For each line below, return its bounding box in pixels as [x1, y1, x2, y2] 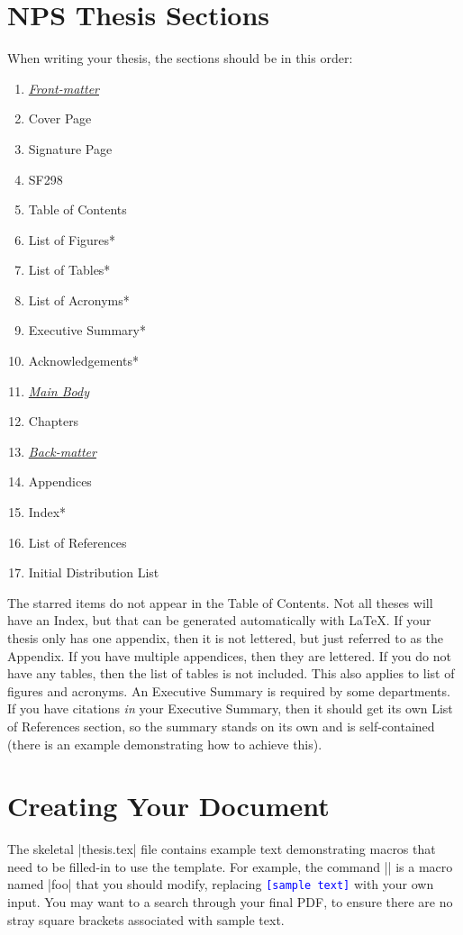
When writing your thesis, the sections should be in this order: [7, 49, 353, 68]
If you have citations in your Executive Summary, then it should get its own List [7, 699, 453, 718]
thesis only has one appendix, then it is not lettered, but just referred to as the [7, 629, 444, 647]
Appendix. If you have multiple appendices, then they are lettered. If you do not [7, 646, 451, 665]
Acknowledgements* [28, 351, 139, 370]
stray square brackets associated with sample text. [7, 910, 285, 929]
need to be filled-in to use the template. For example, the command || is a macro [7, 857, 453, 876]
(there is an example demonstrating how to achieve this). [7, 734, 322, 753]
